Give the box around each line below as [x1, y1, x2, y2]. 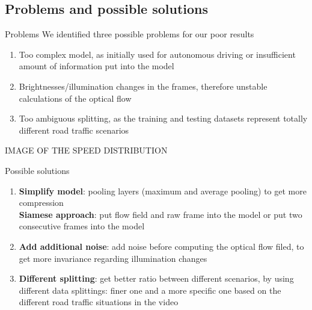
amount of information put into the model [19, 60, 174, 72]
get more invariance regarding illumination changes [19, 252, 207, 264]
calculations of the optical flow [19, 91, 132, 104]
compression [19, 196, 64, 209]
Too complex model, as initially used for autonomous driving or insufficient [19, 48, 296, 60]
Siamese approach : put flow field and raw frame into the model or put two [19, 208, 302, 220]
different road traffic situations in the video [19, 296, 179, 308]
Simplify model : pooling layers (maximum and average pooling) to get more [19, 184, 307, 197]
